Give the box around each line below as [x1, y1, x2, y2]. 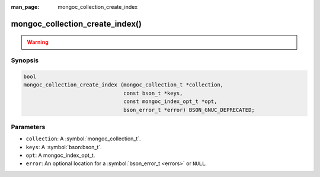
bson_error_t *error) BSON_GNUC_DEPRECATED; [123, 107, 255, 113]
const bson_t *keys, [123, 89, 183, 96]
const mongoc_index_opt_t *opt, [123, 98, 217, 105]
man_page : [11, 4, 40, 10]
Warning [27, 38, 49, 46]
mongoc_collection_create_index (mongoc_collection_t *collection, [23, 82, 224, 88]
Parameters [11, 123, 46, 131]
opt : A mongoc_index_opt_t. [25, 152, 95, 159]
